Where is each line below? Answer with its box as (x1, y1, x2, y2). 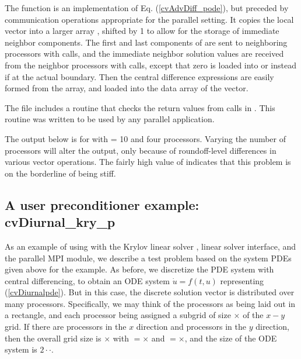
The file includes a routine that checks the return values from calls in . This (5, 101, 275, 113)
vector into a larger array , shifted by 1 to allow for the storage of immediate (5, 25, 279, 37)
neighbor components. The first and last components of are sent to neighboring (5, 36, 288, 48)
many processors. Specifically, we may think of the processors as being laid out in (5, 297, 296, 309)
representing (220, 274, 264, 286)
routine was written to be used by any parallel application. (5, 113, 215, 125)
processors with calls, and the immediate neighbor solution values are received (5, 47, 284, 60)
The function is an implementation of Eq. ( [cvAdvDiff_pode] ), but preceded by (5, 2, 289, 13)
